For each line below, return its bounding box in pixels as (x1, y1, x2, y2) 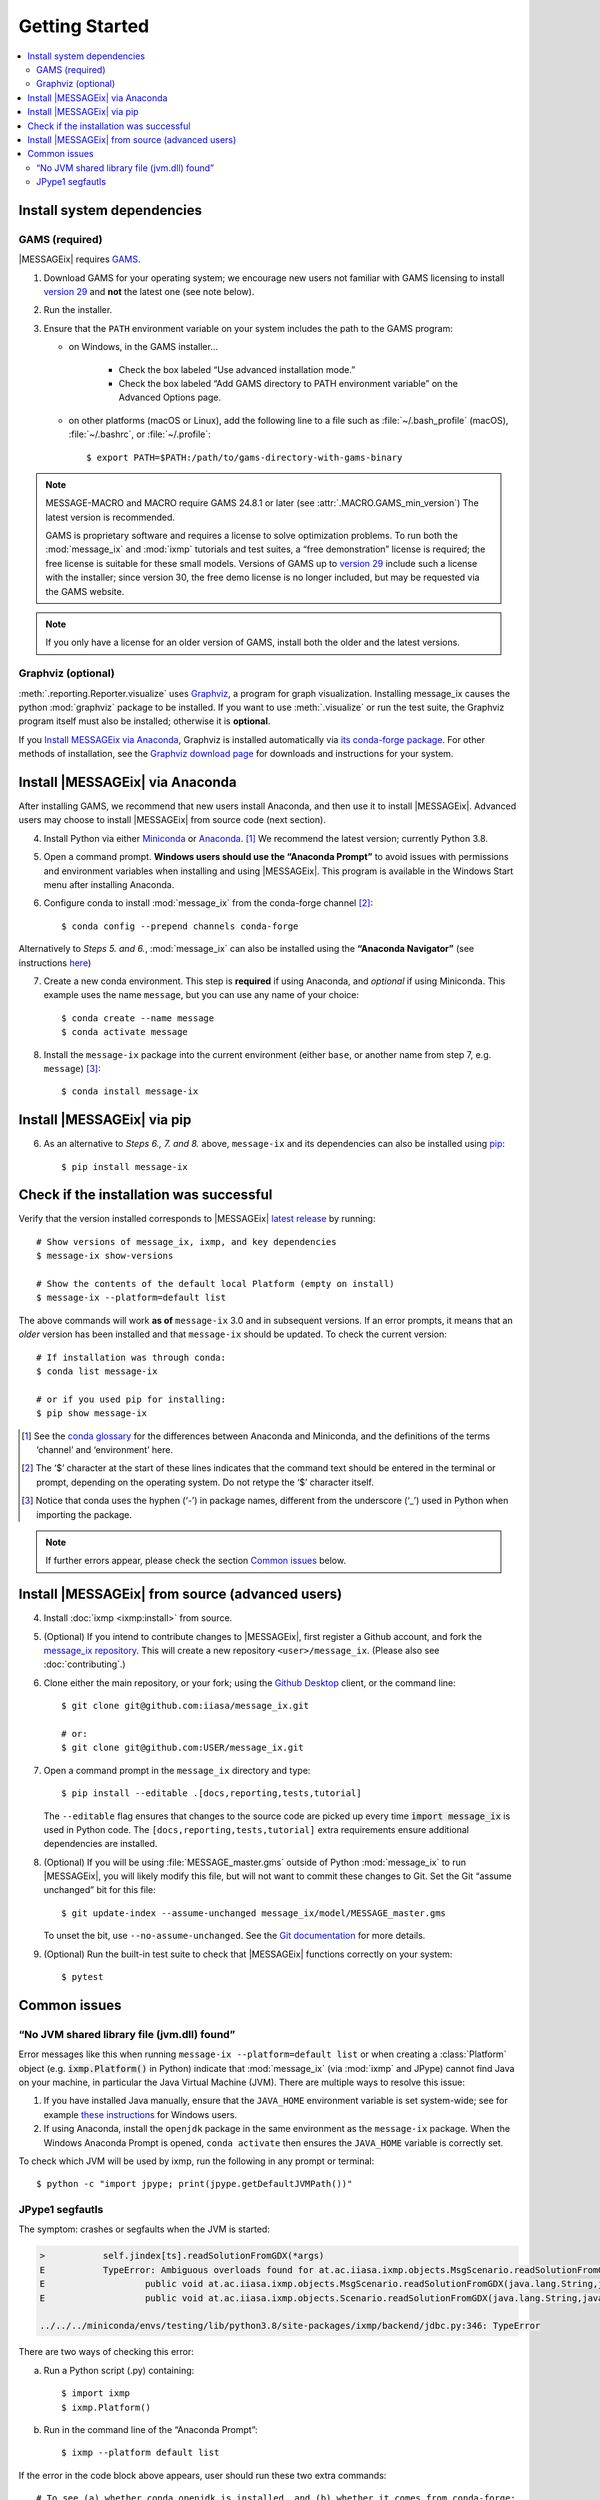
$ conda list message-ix (36, 1366, 158, 1377)
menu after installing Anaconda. (43, 878, 175, 890)
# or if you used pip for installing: (36, 1393, 227, 1405)
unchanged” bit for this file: (43, 1884, 156, 1896)
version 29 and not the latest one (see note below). (43, 286, 255, 297)
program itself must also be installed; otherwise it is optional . (18, 715, 271, 727)
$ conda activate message (61, 1026, 189, 1038)
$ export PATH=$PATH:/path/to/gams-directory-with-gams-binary (86, 451, 403, 463)
